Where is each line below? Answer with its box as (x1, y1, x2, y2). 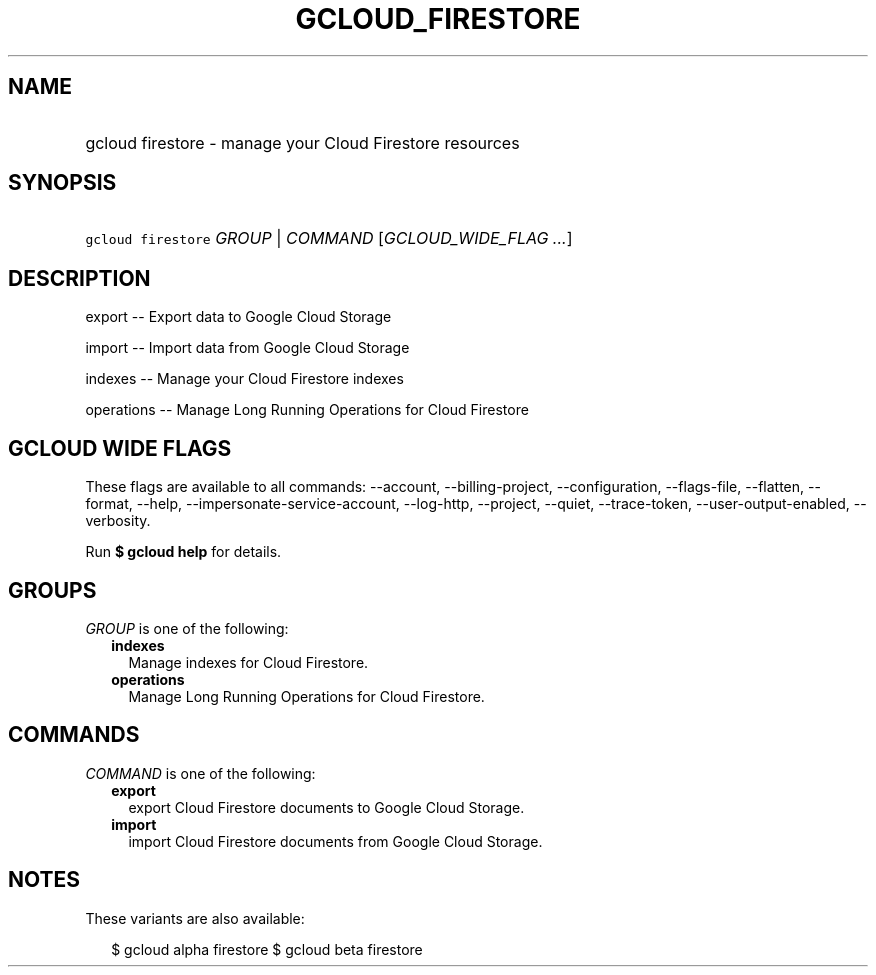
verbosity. (85, 512, 151, 530)
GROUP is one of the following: (85, 619, 289, 637)
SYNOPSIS (8, 170, 117, 196)
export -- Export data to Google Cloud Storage (85, 308, 392, 326)
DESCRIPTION (8, 265, 151, 291)
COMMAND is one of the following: (85, 764, 316, 782)
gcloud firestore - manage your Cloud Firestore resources (85, 132, 520, 153)
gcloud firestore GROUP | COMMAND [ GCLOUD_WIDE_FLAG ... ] (85, 228, 573, 249)
